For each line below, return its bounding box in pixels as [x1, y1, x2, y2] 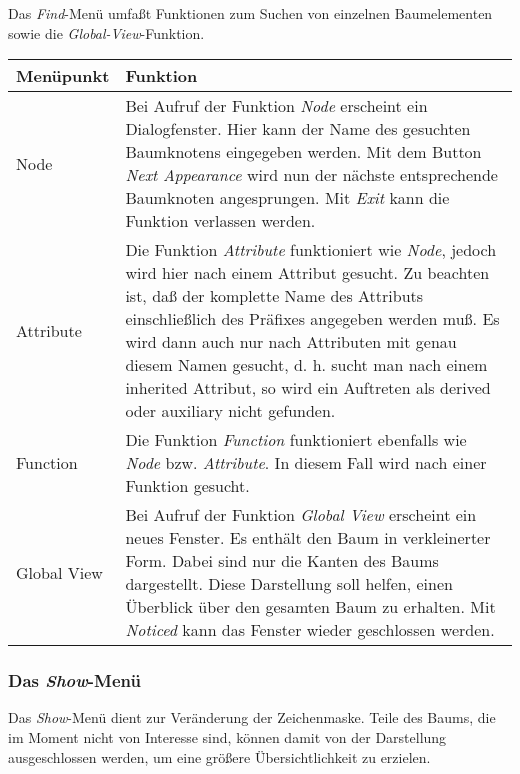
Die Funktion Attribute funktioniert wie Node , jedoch [125, 238, 497, 262]
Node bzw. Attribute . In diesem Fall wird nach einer [125, 451, 487, 475]
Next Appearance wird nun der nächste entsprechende [125, 163, 498, 187]
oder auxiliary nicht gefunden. [125, 399, 336, 423]
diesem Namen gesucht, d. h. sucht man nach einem [125, 353, 488, 377]
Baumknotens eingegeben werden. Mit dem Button [125, 140, 482, 164]
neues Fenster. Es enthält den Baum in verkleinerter [125, 526, 491, 550]
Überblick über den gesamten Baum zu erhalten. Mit [125, 595, 496, 619]
